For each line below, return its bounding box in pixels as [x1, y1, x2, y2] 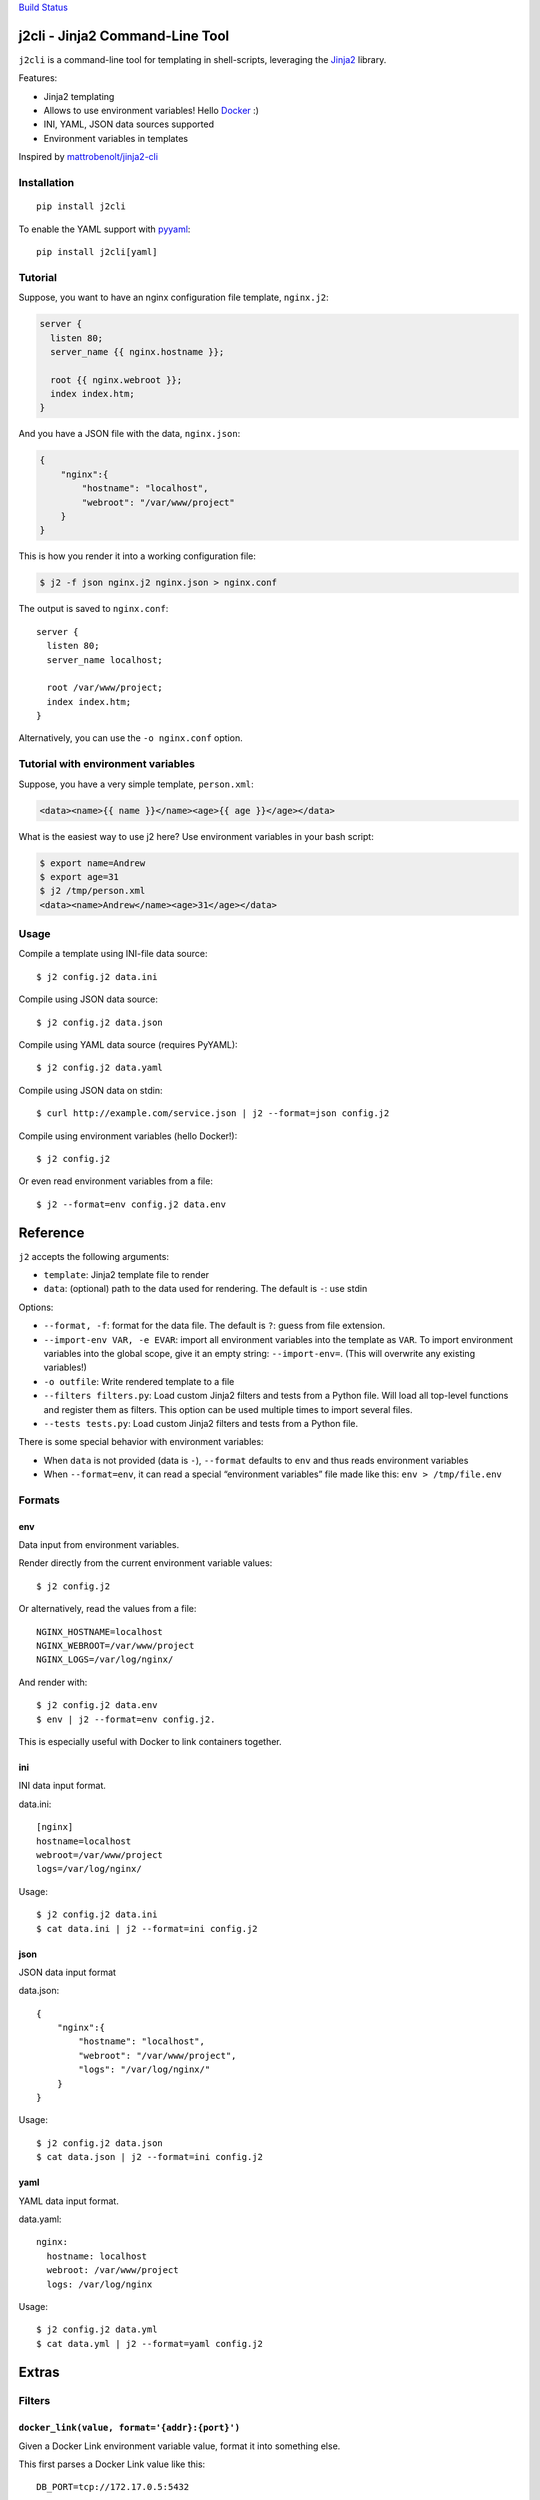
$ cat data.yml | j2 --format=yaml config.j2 [36, 2338, 264, 2349]
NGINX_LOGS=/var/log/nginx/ [36, 1654, 174, 1665]
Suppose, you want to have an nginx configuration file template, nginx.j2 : [18, 291, 329, 304]
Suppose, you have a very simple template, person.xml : [18, 778, 254, 790]
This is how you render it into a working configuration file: [18, 550, 257, 562]
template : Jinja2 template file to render [43, 1269, 210, 1281]
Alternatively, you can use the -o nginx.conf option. [18, 732, 244, 744]
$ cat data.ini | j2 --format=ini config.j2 [36, 1923, 259, 1934]
